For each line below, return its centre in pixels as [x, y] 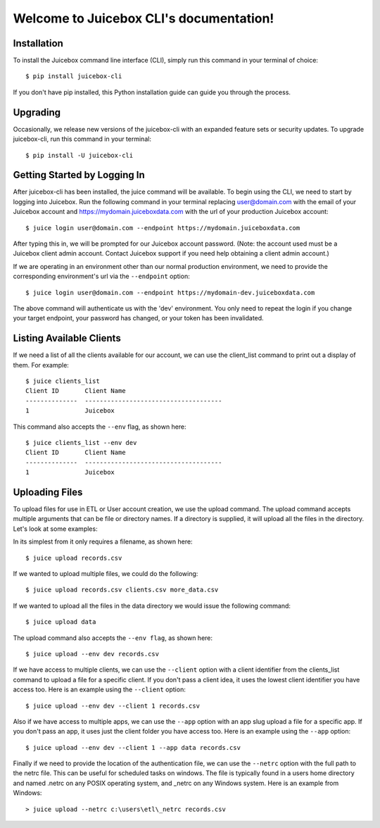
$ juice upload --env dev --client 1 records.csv [113, 705]
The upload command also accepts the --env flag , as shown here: [113, 638]
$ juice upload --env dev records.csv [93, 654]
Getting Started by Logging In [79, 175]
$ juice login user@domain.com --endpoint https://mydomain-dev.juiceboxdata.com [170, 293]
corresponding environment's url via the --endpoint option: [101, 276]
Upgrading [37, 112]
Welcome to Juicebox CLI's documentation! [144, 18]
